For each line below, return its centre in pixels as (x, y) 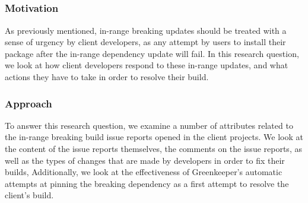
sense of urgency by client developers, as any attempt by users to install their (145, 42)
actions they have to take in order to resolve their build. (107, 77)
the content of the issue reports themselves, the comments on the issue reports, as (153, 149)
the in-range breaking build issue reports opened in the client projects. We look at (154, 137)
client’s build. (29, 195)
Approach (28, 103)
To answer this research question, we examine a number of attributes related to (149, 125)
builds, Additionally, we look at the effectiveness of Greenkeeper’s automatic (144, 172)
